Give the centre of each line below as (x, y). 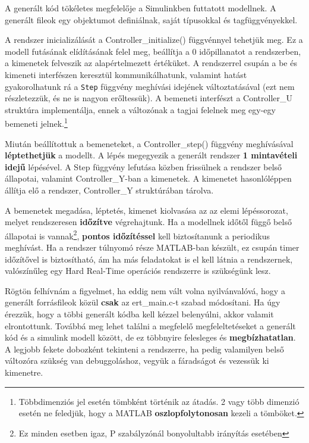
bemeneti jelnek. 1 (36, 123)
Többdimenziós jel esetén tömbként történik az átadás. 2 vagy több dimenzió (159, 401)
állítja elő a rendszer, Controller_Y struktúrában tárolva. (109, 190)
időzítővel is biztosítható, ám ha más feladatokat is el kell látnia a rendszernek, (149, 259)
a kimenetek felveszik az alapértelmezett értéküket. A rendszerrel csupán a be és (151, 63)
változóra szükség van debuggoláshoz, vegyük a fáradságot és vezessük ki (137, 361)
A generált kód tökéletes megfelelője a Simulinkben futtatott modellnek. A (141, 8)
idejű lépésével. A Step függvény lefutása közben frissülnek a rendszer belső (144, 166)
